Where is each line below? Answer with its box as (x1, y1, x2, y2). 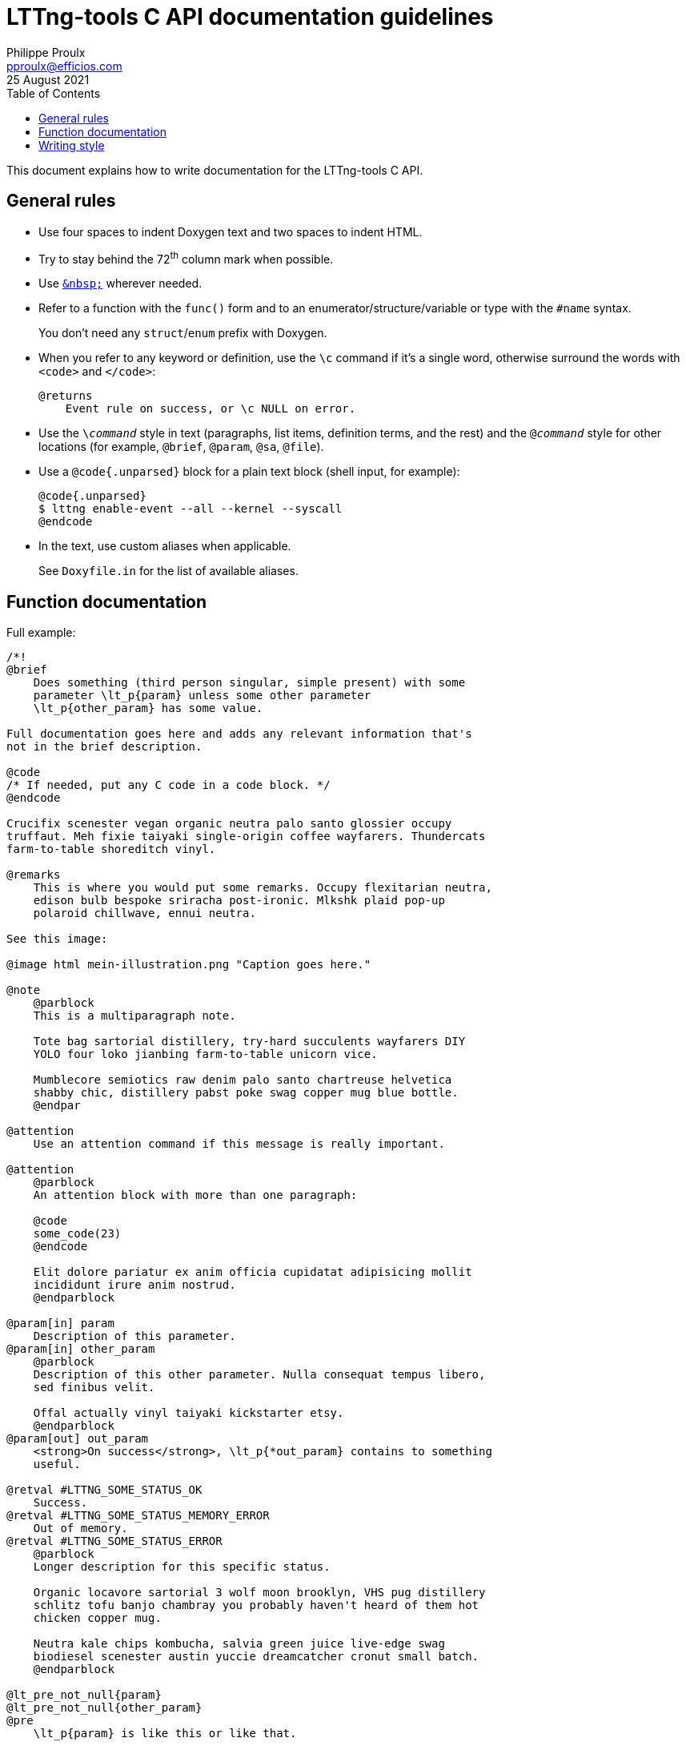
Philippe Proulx (6, 45, 86, 59)
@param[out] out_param (6, 1432, 149, 1446)
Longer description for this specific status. (33, 1560, 331, 1574)
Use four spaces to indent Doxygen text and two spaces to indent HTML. (38, 224, 423, 239)
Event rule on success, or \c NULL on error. (65, 402, 356, 416)
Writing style (38, 138, 105, 152)
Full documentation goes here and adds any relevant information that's (6, 727, 472, 741)
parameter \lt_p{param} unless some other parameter (33, 689, 371, 702)
